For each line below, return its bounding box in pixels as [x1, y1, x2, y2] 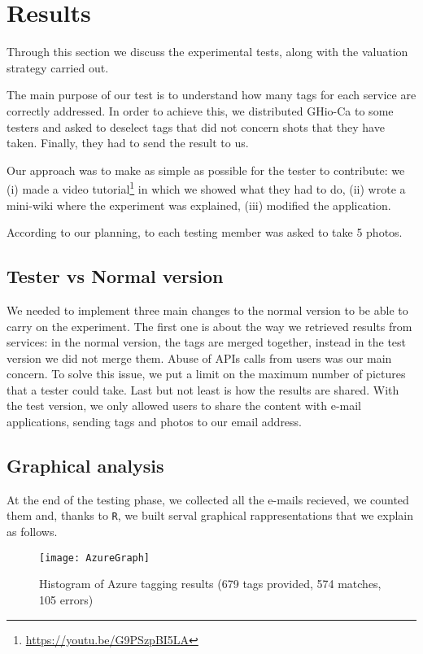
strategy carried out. [7, 59, 109, 76]
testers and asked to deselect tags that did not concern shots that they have [7, 118, 385, 135]
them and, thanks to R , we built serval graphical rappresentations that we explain [7, 507, 413, 524]
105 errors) [39, 591, 94, 608]
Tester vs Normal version [7, 264, 224, 289]
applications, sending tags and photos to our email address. [7, 413, 303, 430]
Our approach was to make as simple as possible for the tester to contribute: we [7, 161, 405, 178]
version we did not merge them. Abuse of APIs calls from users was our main [7, 349, 392, 366]
